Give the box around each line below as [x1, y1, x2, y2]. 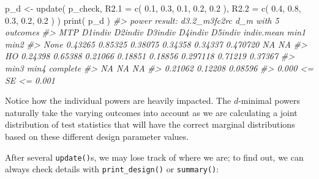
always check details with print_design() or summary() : [5, 163, 219, 175]
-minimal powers [238, 94, 300, 107]
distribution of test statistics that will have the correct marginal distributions [5, 118, 295, 131]
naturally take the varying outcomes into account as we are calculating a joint [5, 106, 298, 119]
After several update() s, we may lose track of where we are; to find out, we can [5, 150, 304, 163]
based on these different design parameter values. [5, 130, 189, 142]
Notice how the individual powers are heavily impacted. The [5, 94, 231, 107]
